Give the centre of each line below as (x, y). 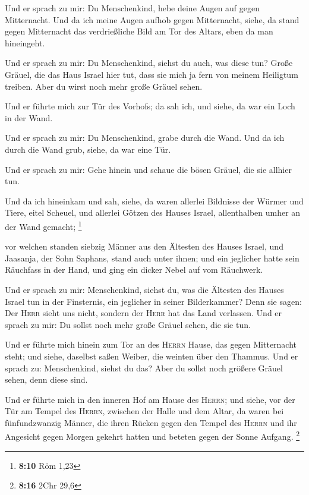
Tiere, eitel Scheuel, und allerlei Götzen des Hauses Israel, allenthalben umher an (153, 212)
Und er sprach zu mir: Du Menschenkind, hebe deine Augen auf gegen (133, 8)
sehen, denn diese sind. (46, 379)
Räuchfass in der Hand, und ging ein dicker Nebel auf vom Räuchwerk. (134, 269)
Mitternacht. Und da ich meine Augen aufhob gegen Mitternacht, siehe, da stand (152, 19)
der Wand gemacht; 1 (43, 225)
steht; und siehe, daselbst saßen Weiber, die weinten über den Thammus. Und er (152, 356)
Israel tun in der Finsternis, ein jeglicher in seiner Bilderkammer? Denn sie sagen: (153, 301)
